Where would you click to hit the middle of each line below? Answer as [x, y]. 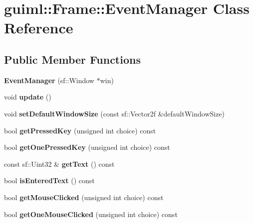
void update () [28, 97]
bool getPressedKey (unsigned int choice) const [80, 130]
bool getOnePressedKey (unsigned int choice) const [87, 147]
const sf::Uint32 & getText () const [59, 164]
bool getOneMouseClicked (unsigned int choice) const [91, 214]
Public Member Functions [72, 59]
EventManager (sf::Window [49, 80]
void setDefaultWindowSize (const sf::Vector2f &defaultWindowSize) [115, 113]
